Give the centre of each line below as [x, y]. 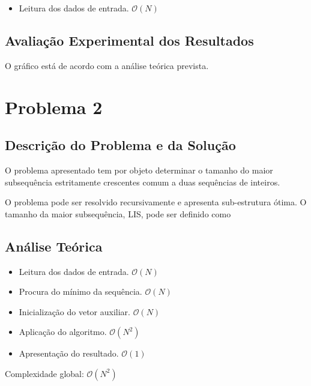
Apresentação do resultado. [69, 353]
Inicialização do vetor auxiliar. [75, 311]
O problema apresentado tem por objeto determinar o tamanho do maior [139, 170]
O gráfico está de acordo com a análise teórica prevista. [107, 65]
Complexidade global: [44, 373]
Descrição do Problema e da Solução [120, 145]
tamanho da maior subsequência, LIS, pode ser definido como [118, 213]
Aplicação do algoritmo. [63, 332]
